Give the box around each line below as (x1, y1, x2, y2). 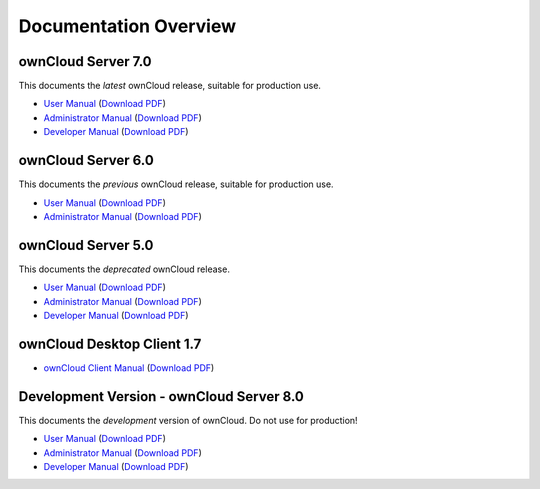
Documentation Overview (18, 15, 237, 37)
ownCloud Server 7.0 (18, 53, 152, 70)
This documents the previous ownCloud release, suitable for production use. (18, 178, 334, 190)
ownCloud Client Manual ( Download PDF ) (43, 361, 215, 374)
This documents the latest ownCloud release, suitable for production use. (18, 80, 322, 92)
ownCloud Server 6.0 (18, 152, 154, 169)
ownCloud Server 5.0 (18, 236, 154, 254)
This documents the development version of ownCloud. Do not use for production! (18, 414, 359, 426)
